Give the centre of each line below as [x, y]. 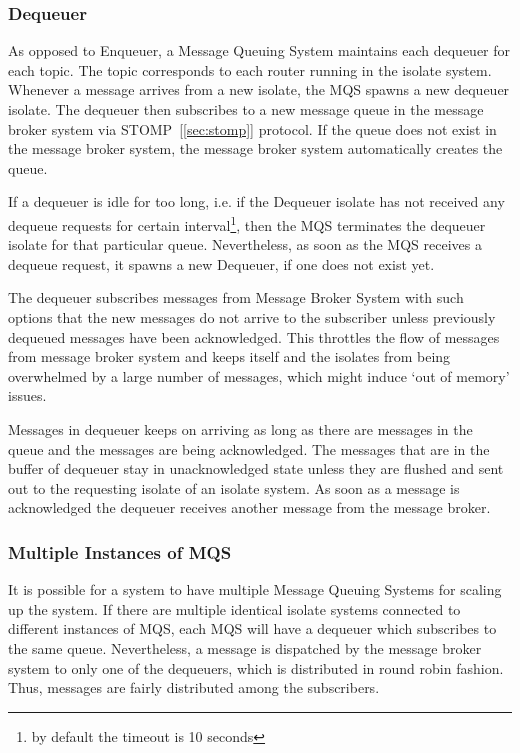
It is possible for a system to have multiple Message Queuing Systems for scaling [255, 589]
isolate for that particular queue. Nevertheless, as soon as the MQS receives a [245, 244]
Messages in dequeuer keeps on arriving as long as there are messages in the [240, 428]
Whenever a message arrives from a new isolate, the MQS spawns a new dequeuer [259, 89]
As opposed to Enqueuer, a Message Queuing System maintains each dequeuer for [259, 50]
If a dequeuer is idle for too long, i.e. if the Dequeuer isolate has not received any [256, 201]
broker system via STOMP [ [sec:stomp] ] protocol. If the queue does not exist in [252, 128]
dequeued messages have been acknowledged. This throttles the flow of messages [254, 336]
